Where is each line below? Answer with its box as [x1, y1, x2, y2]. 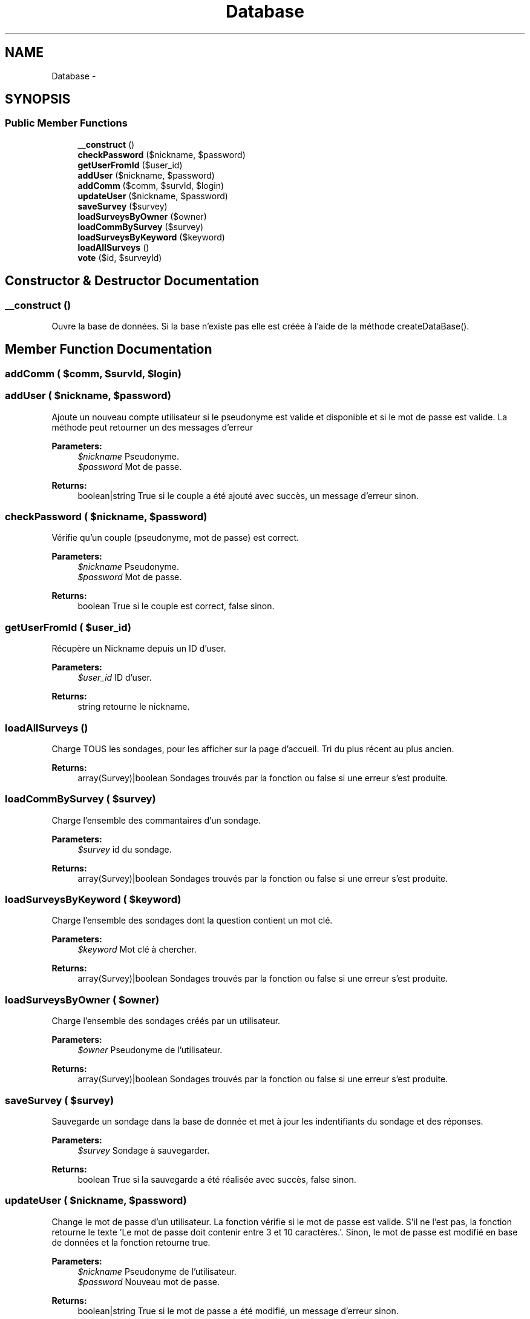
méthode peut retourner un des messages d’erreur [51, 421, 254, 432]
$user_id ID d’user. [77, 672, 152, 683]
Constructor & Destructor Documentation [5, 273, 260, 289]
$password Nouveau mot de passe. [77, 1276, 220, 1287]
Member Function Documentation [5, 342, 212, 357]
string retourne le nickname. [77, 701, 190, 712]
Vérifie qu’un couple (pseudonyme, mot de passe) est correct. [51, 532, 299, 543]
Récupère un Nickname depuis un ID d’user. [51, 643, 226, 654]
